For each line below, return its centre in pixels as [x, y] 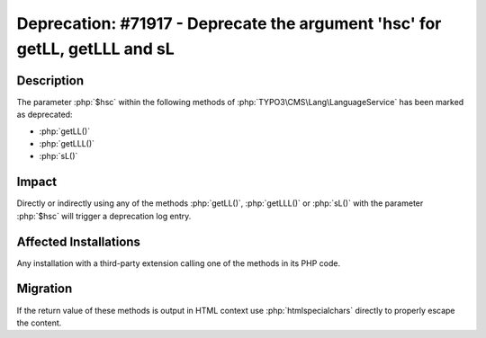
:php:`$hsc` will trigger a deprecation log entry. [104, 216]
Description [50, 80]
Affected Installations [79, 241]
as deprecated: [45, 115]
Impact [37, 182]
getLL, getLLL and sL [95, 49]
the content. [39, 323]
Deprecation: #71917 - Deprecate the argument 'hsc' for [229, 23]
